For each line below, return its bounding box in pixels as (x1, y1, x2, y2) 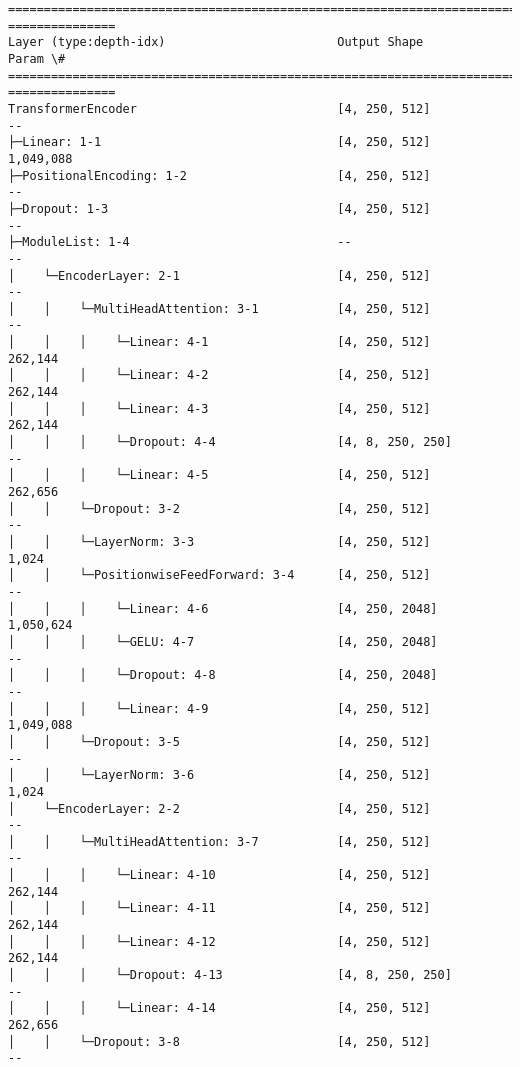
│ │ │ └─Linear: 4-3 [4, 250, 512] (8, 401, 431, 416)
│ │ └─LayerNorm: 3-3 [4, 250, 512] (8, 535, 431, 549)
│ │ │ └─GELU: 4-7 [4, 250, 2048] (8, 634, 438, 649)
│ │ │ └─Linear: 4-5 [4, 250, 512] (8, 468, 431, 483)
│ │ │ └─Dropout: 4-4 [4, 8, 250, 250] (8, 435, 452, 450)
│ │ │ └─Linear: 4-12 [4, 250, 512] (8, 934, 431, 949)
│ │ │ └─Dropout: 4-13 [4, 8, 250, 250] (8, 968, 452, 983)
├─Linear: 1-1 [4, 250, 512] (8, 135, 431, 150)
